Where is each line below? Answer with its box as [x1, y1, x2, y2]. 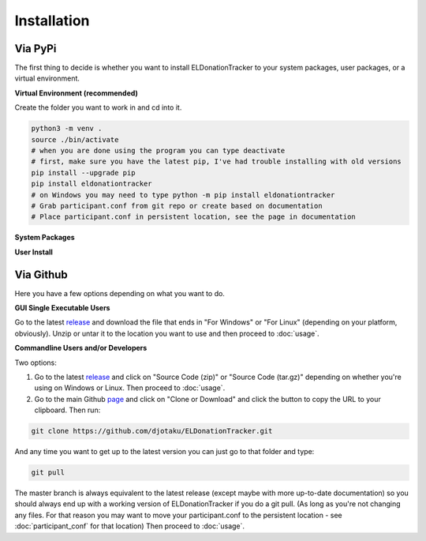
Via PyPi [14, 42, 57, 55]
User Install [14, 247, 53, 257]
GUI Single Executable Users [14, 303, 110, 313]
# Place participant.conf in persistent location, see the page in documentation [31, 212, 357, 221]
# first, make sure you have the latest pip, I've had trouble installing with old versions [31, 157, 402, 166]
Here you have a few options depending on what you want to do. [14, 288, 225, 298]
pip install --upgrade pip [31, 168, 136, 177]
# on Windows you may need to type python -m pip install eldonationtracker [31, 190, 335, 199]
